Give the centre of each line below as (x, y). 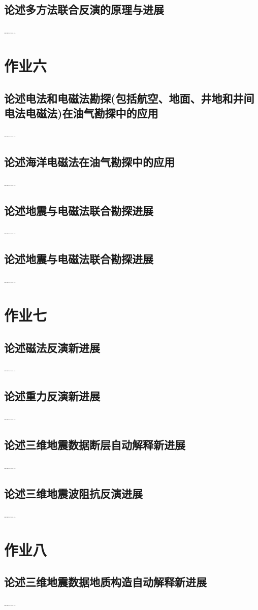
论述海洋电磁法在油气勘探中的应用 (89, 161)
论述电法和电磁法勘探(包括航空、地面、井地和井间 (129, 98)
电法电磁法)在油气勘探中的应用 (81, 113)
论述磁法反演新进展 (52, 347)
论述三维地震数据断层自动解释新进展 (95, 445)
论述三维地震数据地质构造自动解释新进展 (105, 582)
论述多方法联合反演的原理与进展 (84, 9)
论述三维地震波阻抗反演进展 (73, 493)
